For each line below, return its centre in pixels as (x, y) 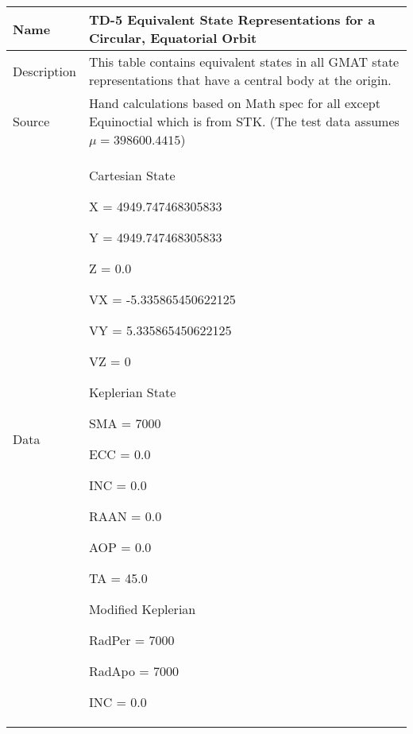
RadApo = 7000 (134, 671)
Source (31, 121)
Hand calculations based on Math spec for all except (234, 103)
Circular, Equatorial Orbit (173, 38)
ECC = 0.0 (120, 454)
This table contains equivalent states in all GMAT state (244, 62)
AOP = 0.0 (120, 547)
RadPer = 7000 (131, 640)
